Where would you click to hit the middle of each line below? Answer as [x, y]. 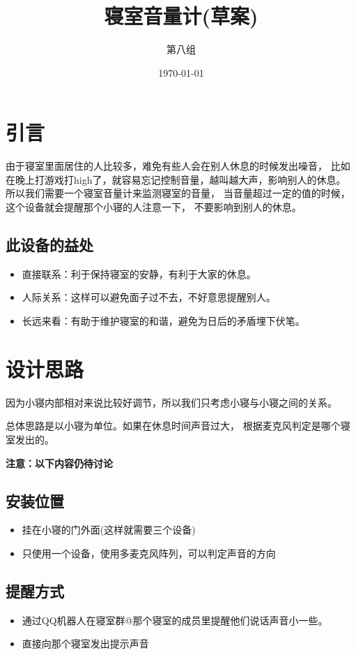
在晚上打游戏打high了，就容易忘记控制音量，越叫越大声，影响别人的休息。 [176, 179]
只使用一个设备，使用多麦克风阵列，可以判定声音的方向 [149, 553]
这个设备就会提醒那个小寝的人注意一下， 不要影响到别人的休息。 [154, 207]
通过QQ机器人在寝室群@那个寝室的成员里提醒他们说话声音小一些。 [175, 620]
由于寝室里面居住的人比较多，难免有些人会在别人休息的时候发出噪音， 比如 [178, 166]
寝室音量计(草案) [181, 16]
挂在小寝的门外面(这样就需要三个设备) [109, 530]
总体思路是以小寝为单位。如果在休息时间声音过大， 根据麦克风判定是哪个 [173, 426]
